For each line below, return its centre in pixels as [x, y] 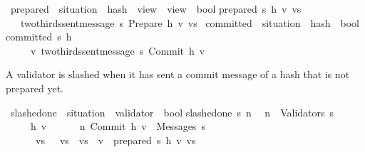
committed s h [39, 37]
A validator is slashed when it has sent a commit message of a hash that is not [178, 74]
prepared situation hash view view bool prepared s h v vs [156, 9]
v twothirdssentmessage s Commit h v [118, 50]
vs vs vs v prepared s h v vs [115, 140]
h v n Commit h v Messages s [118, 126]
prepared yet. [35, 88]
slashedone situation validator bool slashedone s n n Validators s [172, 112]
